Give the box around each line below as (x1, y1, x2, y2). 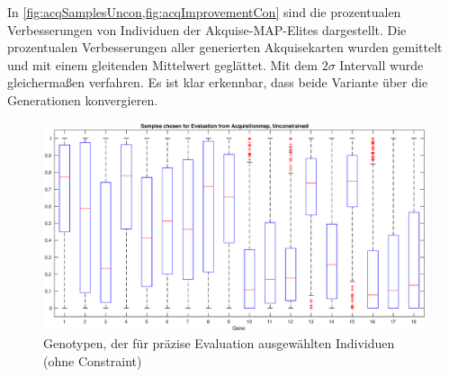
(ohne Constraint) (43, 351, 142, 370)
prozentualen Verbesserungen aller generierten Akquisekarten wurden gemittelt (7, 38, 443, 57)
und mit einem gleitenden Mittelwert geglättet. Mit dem (7, 55, 318, 74)
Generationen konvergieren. (7, 90, 158, 109)
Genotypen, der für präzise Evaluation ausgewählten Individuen (43, 334, 395, 353)
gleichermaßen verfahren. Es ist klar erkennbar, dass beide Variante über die (7, 73, 428, 92)
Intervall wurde (339, 55, 424, 74)
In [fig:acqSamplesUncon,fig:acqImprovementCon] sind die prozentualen (7, 3, 401, 21)
